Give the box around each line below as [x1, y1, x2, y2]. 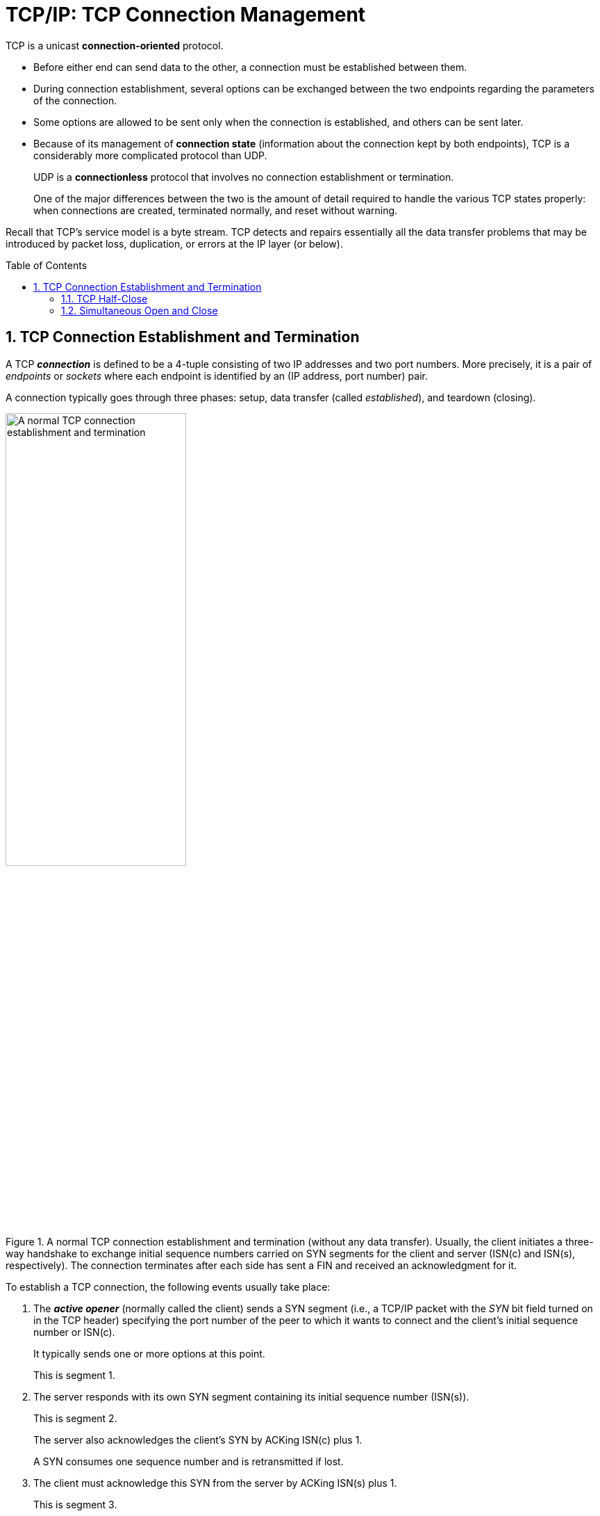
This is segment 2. [33, 1412, 117, 1425]
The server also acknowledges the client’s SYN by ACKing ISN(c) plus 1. [33, 1434, 362, 1446]
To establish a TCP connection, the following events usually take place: [6, 1281, 331, 1293]
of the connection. [33, 94, 117, 106]
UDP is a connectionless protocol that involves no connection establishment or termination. [33, 170, 454, 183]
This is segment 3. [33, 1499, 117, 1511]
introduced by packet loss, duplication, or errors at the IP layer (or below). [6, 237, 343, 250]
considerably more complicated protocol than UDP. [33, 149, 267, 161]
